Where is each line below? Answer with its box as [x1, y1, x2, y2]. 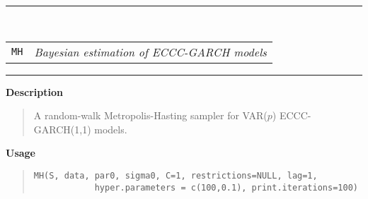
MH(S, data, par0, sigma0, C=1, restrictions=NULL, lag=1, [33, 170, 318, 181]
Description [6, 84, 64, 99]
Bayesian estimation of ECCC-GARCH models [34, 43, 267, 60]
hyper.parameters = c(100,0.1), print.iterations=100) [94, 182, 358, 193]
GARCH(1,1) [33, 121, 91, 136]
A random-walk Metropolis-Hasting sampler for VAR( [33, 108, 268, 123]
